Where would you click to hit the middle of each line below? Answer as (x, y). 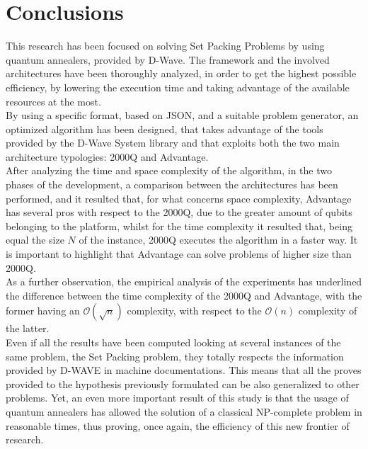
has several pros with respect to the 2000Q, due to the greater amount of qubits (179, 212)
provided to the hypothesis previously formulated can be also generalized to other (183, 383)
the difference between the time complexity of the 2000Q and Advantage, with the (184, 295)
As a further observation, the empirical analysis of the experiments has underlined (184, 282)
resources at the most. (53, 101)
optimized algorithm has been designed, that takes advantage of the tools (165, 129)
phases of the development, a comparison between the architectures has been (172, 184)
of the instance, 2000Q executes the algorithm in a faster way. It (218, 240)
